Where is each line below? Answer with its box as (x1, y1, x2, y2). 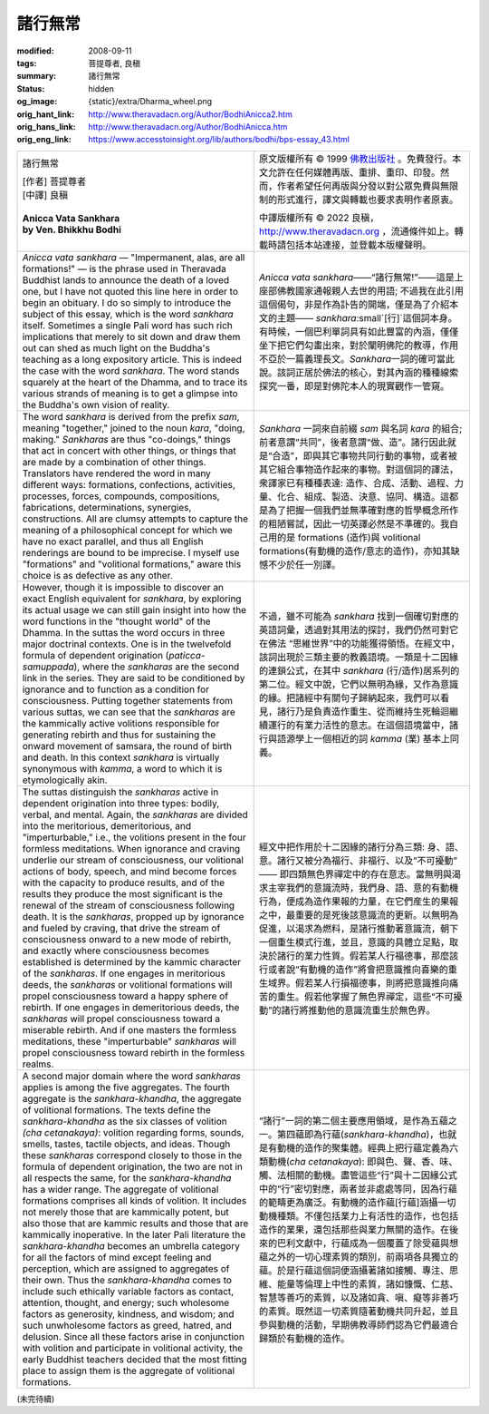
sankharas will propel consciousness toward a (22, 1012, 221, 1025)
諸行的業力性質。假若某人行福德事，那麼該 (276, 949, 459, 961)
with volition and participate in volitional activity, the (22, 1341, 244, 1354)
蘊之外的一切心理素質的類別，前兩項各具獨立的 (258, 1250, 459, 1263)
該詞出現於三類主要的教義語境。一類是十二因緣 (258, 650, 459, 663)
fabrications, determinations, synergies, (22, 501, 192, 513)
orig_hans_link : (16, 121, 76, 132)
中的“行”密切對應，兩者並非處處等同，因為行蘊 (258, 1182, 457, 1195)
